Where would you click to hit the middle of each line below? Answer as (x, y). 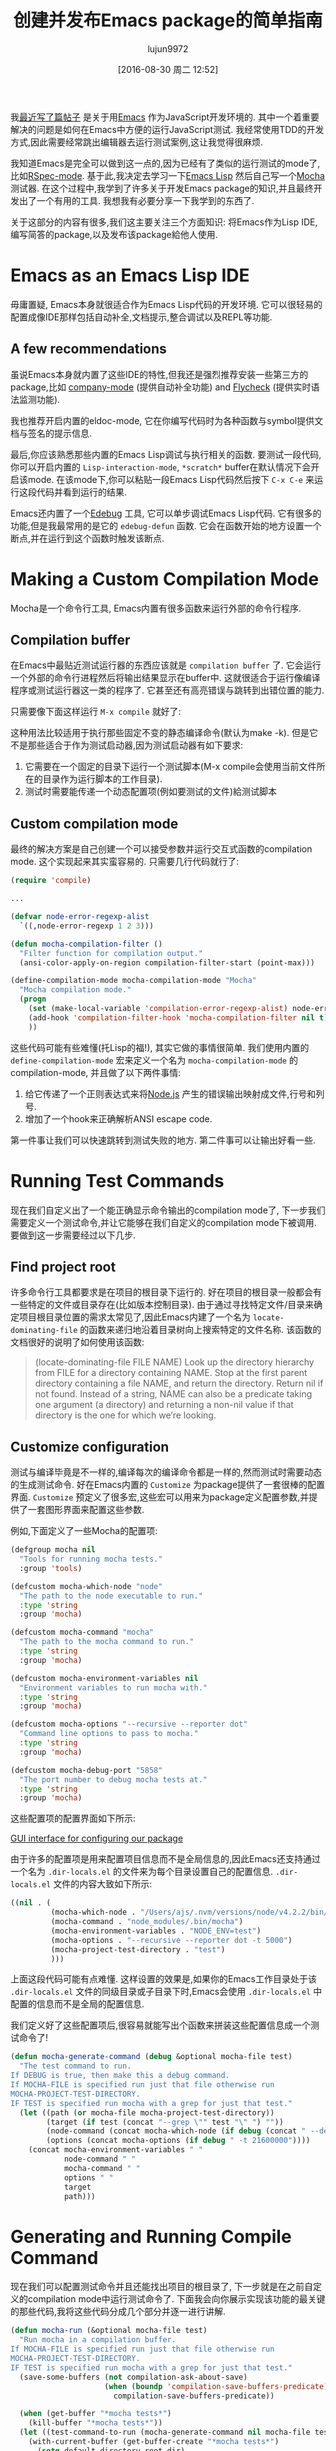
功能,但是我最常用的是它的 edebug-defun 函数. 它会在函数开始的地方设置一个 (166, 525)
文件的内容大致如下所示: (103, 1884)
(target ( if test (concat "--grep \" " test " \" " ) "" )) (165, 2122)
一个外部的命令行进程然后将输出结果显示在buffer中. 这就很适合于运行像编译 (165, 678)
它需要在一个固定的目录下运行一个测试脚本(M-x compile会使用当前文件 (170, 767)
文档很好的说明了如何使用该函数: (77, 1342)
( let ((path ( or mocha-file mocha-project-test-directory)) (147, 2112)
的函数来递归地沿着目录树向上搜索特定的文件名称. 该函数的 (200, 1330)
